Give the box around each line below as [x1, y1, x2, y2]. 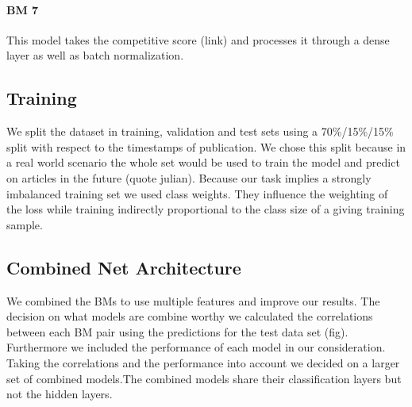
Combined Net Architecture [6, 255, 241, 279]
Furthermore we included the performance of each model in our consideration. [6, 339, 386, 355]
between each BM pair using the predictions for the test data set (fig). [6, 323, 348, 340]
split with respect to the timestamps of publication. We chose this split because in [6, 138, 406, 155]
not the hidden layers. [6, 386, 113, 402]
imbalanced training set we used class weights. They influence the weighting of [6, 185, 388, 202]
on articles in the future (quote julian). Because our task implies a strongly [6, 169, 372, 186]
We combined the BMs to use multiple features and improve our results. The [6, 292, 380, 309]
